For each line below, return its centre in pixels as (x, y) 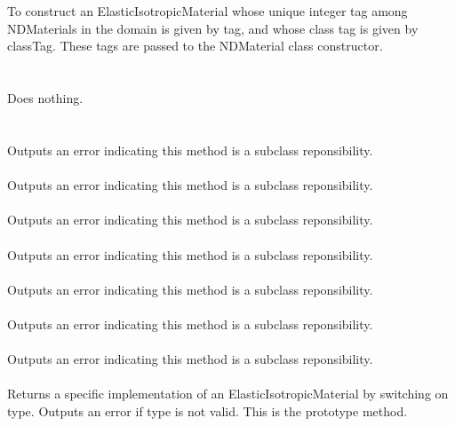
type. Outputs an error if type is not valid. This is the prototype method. (208, 410)
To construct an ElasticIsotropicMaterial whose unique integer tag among (208, 11)
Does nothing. (45, 98)
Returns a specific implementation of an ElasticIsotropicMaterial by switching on (228, 394)
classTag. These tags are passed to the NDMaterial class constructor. (195, 46)
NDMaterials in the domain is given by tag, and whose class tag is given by (213, 28)
